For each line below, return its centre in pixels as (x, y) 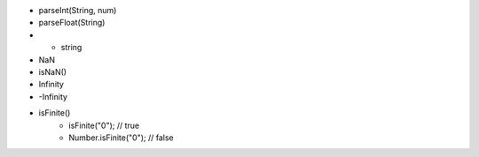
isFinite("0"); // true (104, 125)
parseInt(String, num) (78, 10)
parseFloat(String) (72, 23)
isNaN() (52, 71)
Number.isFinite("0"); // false (121, 138)
